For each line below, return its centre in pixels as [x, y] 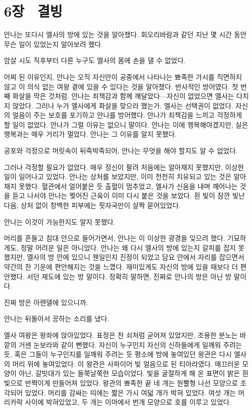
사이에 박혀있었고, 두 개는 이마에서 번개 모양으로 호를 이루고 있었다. [128, 402]
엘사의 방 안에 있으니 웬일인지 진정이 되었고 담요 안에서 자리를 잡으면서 [136, 257]
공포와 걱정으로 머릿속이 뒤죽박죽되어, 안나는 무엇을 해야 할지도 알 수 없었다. [121, 151]
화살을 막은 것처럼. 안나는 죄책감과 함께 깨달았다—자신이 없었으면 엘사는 [123, 96]
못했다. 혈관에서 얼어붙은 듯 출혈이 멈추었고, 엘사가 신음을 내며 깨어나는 [128, 186]
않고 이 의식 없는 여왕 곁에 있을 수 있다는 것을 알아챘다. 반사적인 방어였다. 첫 [121, 86]
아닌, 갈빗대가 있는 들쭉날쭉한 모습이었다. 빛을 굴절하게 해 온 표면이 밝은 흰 [134, 373]
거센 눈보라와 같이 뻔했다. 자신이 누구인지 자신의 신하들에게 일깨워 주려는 [130, 344]
